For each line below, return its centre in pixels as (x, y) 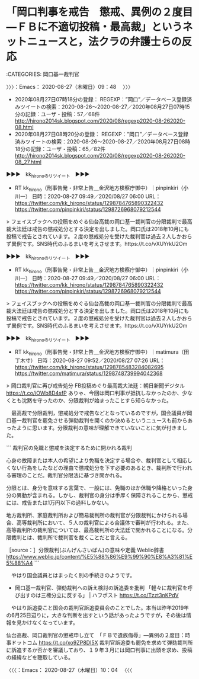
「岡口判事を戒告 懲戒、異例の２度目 (100, 12)
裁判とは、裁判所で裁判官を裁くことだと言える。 (71, 537)
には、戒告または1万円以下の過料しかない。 (59, 502)
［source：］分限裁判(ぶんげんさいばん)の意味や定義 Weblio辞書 (85, 550)
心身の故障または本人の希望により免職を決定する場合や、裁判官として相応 (97, 460)
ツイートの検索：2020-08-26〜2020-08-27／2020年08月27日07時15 (105, 107)
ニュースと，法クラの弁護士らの (104, 42)
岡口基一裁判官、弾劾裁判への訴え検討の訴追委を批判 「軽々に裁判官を (101, 588)
